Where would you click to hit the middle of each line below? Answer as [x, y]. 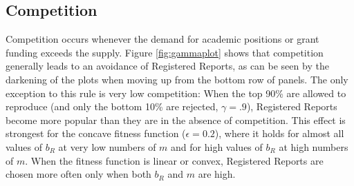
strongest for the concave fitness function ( [96, 133]
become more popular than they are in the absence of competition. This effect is [176, 120]
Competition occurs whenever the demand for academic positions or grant [162, 39]
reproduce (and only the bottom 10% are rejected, [112, 106]
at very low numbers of [107, 146]
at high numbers [314, 146]
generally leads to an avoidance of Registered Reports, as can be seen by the [167, 66]
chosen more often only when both [78, 174]
